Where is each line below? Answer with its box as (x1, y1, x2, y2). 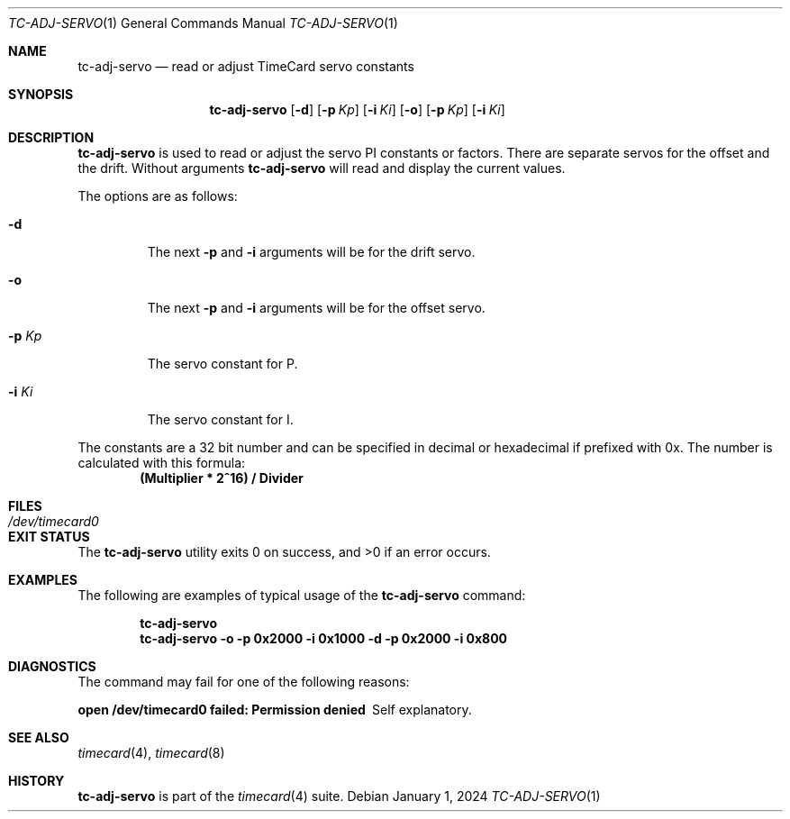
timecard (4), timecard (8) (77, 745, 225, 760)
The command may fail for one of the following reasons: (77, 674, 410, 689)
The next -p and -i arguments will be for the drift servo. (147, 244, 476, 259)
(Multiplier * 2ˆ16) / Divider (140, 470, 304, 486)
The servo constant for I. (147, 412, 294, 427)
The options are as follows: (77, 188, 238, 204)
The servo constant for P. (147, 356, 298, 371)
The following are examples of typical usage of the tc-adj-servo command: (77, 587, 526, 603)
